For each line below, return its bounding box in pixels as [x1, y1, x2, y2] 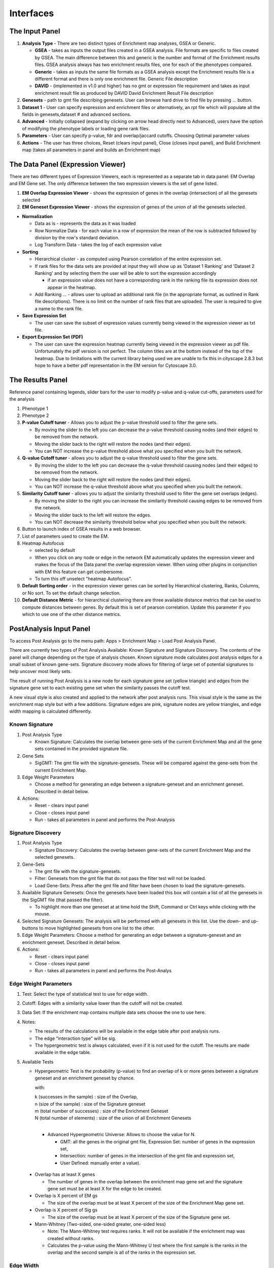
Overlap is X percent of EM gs [35, 1192, 98, 1199]
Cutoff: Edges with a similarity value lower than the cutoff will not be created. [22, 1000, 183, 1006]
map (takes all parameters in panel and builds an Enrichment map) [22, 147, 161, 153]
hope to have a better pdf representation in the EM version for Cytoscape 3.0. [35, 362, 197, 368]
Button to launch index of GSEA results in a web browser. [22, 526, 142, 532]
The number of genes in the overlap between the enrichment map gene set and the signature [47, 1178, 243, 1184]
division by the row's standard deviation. [35, 234, 120, 240]
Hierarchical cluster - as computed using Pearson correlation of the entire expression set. [35, 256, 222, 262]
